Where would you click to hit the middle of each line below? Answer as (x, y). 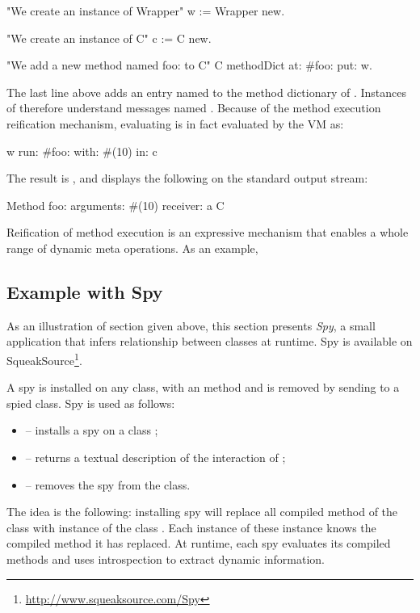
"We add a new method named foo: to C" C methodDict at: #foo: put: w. (189, 65)
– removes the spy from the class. (108, 484)
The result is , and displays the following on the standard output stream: (187, 178)
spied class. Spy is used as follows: (91, 403)
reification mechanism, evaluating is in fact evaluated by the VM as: (175, 123)
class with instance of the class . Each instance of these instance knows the (191, 527)
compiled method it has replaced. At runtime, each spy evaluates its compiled (199, 543)
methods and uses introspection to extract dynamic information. (166, 558)
